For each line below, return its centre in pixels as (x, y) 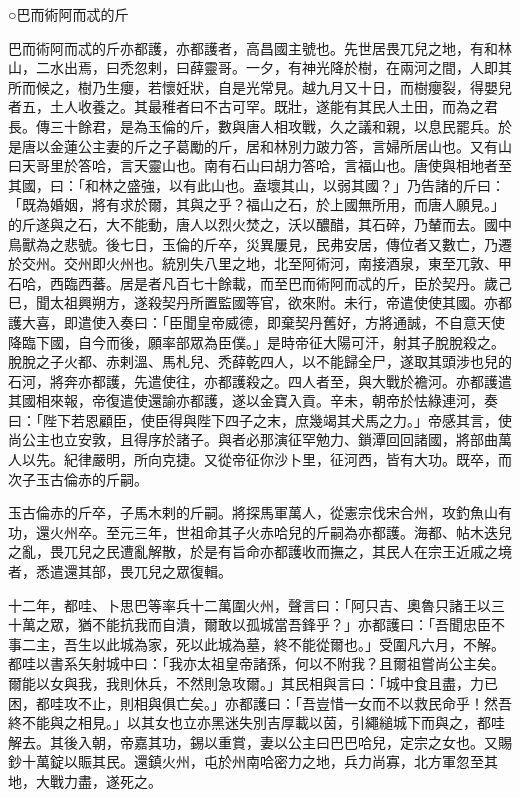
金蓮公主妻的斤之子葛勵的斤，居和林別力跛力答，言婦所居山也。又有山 (280, 145)
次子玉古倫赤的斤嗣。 (78, 478)
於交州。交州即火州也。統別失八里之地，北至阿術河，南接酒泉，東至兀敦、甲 (260, 263)
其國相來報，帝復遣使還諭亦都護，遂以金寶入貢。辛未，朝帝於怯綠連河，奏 (253, 400)
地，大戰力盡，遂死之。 (85, 780)
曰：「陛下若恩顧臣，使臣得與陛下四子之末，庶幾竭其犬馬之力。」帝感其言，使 (260, 419)
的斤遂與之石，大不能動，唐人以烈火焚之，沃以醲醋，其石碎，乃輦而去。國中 (260, 223)
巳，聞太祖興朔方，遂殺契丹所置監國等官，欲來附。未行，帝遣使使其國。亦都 (260, 302)
